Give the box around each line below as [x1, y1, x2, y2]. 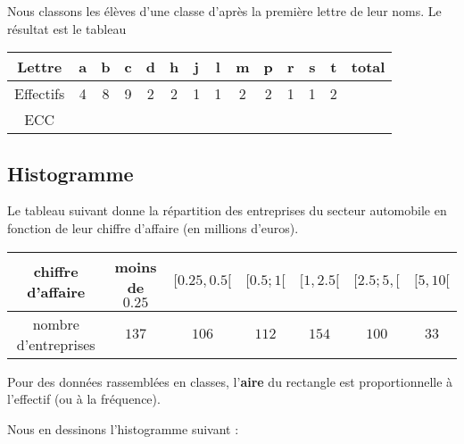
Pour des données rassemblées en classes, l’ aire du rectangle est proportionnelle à [7, 372, 453, 390]
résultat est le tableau [7, 19, 127, 38]
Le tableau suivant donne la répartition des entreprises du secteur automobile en [7, 201, 447, 220]
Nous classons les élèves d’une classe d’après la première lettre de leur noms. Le [7, 2, 442, 20]
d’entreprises [16, 333, 95, 355]
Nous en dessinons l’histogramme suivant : [7, 419, 239, 438]
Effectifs [14, 83, 65, 105]
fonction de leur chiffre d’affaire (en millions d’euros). [7, 218, 299, 237]
